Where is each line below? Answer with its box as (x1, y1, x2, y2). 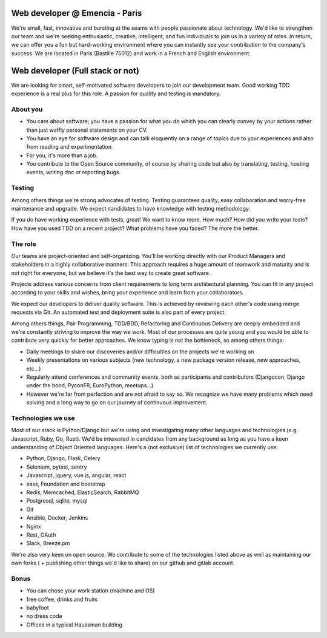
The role (11, 240, 36, 248)
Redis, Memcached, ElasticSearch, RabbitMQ (26, 489, 139, 496)
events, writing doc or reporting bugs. (26, 169, 121, 176)
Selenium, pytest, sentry (26, 463, 87, 470)
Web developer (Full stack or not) (11, 66, 139, 76)
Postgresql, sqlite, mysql (26, 497, 88, 504)
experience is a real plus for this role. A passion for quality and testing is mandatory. (11, 90, 221, 97)
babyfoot (26, 604, 50, 611)
